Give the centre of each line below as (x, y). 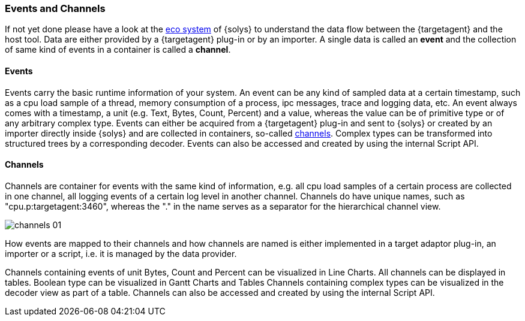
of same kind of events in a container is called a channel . (118, 50)
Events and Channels (55, 8)
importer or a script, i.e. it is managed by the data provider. (121, 253)
